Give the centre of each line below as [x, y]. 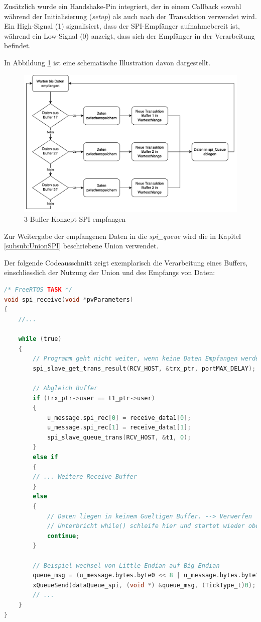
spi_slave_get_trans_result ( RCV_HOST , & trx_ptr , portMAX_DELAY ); [144, 368]
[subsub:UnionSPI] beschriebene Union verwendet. [81, 246]
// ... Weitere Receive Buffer [85, 477]
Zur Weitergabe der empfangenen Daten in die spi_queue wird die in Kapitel [122, 236]
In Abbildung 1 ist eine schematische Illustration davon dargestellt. [107, 62]
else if [45, 457]
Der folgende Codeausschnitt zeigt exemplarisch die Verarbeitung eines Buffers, [126, 262]
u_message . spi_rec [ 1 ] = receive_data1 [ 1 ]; [119, 428]
